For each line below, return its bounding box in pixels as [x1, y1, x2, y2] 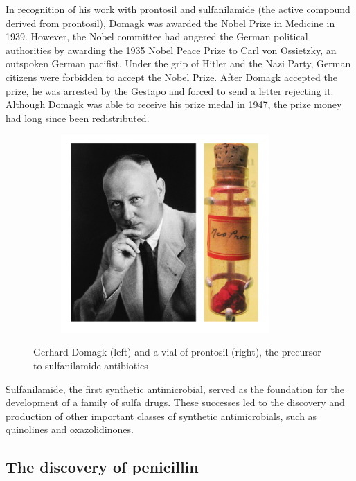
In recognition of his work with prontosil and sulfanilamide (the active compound [6, 2, 350, 16]
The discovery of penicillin [6, 456, 199, 478]
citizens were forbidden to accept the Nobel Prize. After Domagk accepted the [6, 69, 337, 84]
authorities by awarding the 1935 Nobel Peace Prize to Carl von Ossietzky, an [6, 42, 337, 57]
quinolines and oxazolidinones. [6, 422, 134, 437]
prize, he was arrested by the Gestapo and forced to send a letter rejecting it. [6, 83, 334, 98]
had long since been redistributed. [6, 110, 150, 125]
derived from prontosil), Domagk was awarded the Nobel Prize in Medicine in [6, 15, 335, 30]
